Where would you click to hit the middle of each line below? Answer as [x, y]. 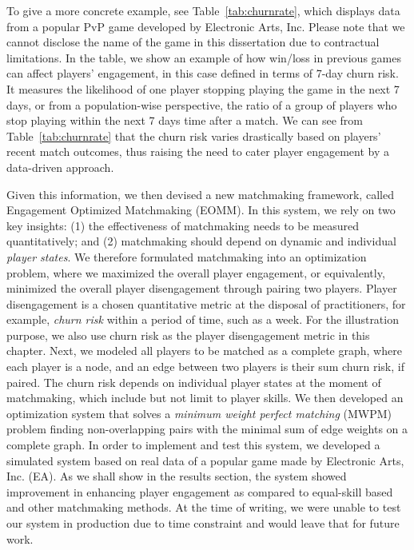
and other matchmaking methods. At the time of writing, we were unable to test [204, 507]
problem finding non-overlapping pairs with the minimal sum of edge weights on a [207, 429]
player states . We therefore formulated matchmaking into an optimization [187, 256]
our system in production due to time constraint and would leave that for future [203, 523]
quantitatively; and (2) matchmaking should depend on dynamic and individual [201, 241]
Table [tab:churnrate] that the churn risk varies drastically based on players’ [194, 136]
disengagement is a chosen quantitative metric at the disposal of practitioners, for [206, 303]
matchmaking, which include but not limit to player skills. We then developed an [205, 398]
